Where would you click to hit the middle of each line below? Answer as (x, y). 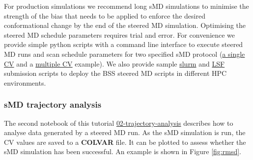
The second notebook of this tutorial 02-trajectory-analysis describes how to (119, 123)
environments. (25, 82)
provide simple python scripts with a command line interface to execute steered (124, 44)
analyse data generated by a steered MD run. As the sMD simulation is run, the (125, 132)
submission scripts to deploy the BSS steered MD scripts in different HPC (115, 73)
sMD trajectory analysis (53, 104)
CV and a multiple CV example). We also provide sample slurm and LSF (114, 63)
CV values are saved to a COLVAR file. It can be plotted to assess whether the (125, 142)
